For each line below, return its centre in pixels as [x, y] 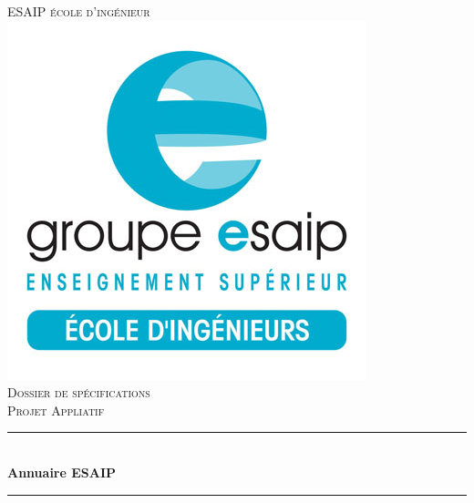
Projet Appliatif [56, 410]
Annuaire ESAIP [62, 472]
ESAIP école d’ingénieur [79, 11]
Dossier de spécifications [79, 392]
